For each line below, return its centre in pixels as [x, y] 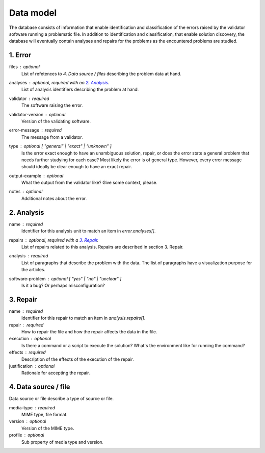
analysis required [29, 256]
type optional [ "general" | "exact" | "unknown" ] [60, 146]
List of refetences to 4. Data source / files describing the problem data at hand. [101, 74]
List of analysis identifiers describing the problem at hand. [80, 89]
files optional [25, 67]
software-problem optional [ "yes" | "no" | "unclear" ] [65, 278]
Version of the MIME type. [48, 428]
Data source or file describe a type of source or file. [61, 399]
